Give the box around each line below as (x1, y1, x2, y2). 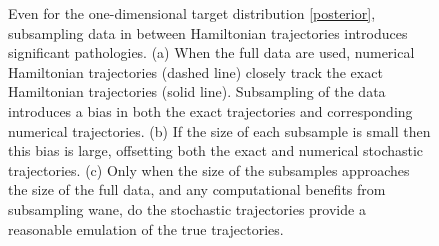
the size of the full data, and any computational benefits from (8, 179, 386, 200)
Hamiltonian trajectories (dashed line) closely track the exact (8, 61, 383, 82)
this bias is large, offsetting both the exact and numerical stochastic (8, 140, 424, 161)
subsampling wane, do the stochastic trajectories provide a (8, 198, 366, 219)
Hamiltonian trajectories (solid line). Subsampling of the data (8, 81, 386, 102)
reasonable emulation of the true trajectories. (8, 218, 284, 239)
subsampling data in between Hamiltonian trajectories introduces (8, 22, 408, 43)
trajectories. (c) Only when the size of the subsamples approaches (8, 159, 410, 180)
